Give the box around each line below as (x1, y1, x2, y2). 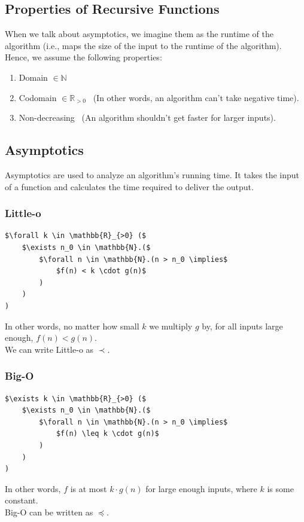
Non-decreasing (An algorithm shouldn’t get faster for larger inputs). (19, 111, 276, 124)
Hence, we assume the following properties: (5, 51, 162, 63)
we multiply (149, 319, 193, 332)
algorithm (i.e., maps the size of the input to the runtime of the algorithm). (5, 39, 282, 51)
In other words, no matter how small (5, 319, 139, 332)
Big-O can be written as (5, 505, 93, 518)
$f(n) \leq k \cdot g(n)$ (56, 429, 159, 438)
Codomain (19, 91, 57, 103)
